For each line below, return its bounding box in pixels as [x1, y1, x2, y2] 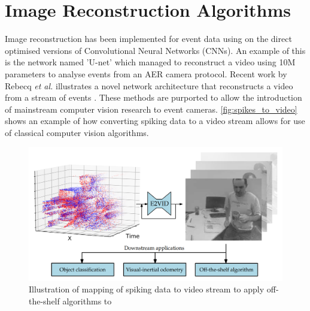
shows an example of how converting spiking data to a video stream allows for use [5, 114, 305, 127]
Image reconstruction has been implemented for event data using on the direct [5, 32, 292, 45]
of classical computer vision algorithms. [5, 126, 149, 138]
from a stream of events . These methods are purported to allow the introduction [5, 91, 302, 104]
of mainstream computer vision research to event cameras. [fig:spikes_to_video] [5, 102, 297, 115]
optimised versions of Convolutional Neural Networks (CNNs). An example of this [5, 44, 306, 56]
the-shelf [29, 294, 60, 307]
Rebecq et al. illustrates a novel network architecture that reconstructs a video [5, 79, 293, 92]
